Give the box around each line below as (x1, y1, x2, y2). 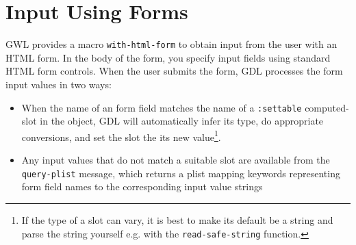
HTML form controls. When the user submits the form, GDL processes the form (5, 64, 343, 78)
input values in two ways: (5, 77, 112, 91)
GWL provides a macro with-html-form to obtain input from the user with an (5, 37, 338, 51)
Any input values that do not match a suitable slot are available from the (21, 153, 330, 167)
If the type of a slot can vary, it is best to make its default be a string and (21, 212, 333, 227)
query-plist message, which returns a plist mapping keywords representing (21, 166, 340, 180)
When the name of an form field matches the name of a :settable (21, 100, 302, 114)
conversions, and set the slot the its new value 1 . (21, 127, 221, 144)
